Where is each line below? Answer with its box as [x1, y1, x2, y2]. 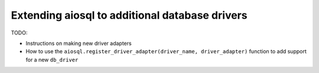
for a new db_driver [25, 56, 79, 63]
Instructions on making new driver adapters [25, 40, 132, 47]
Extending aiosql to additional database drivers [11, 9, 248, 22]
